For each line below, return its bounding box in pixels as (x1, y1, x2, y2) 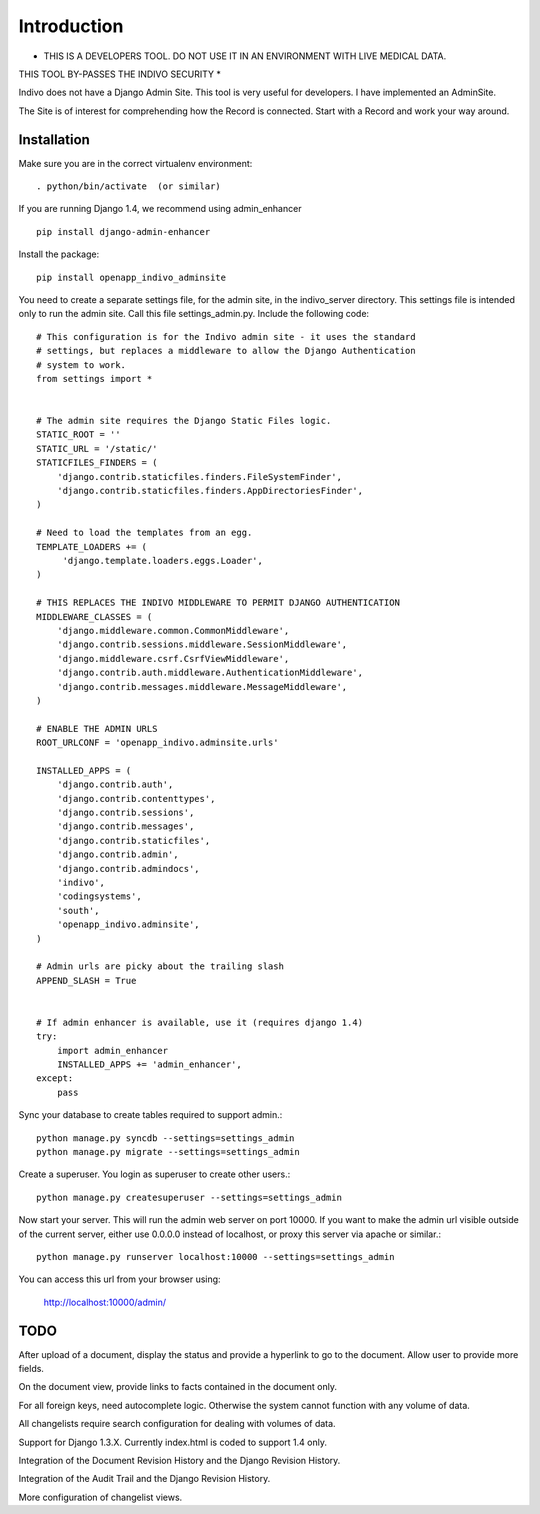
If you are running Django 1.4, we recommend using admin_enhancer (18, 203, 302, 215)
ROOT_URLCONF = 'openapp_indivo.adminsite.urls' (36, 737, 279, 749)
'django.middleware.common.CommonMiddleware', (56, 625, 290, 636)
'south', (56, 905, 100, 916)
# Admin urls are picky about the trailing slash (36, 961, 285, 972)
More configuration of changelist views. (18, 1491, 183, 1503)
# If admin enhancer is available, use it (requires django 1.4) (36, 1016, 364, 1028)
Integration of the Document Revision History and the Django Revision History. (18, 1455, 341, 1466)
